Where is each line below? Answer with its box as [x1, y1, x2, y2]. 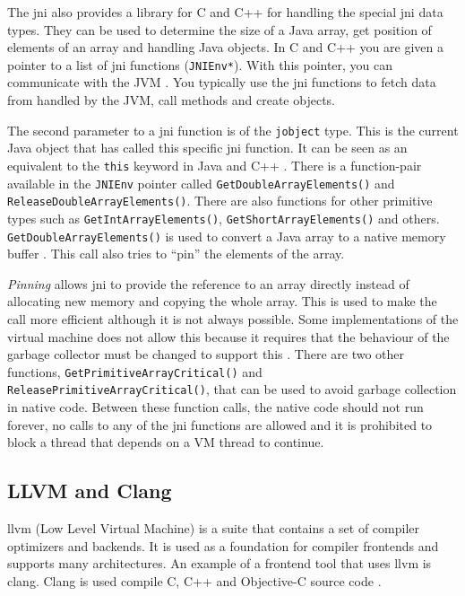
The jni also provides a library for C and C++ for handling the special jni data [7, 3, 443, 21]
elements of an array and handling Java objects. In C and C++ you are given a [7, 38, 443, 57]
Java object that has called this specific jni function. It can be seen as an [7, 138, 408, 157]
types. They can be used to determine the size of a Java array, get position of [7, 20, 432, 39]
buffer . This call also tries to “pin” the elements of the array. [7, 244, 345, 263]
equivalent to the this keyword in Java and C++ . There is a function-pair [7, 155, 422, 174]
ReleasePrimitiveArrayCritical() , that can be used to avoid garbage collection [7, 380, 457, 399]
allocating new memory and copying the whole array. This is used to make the [7, 292, 437, 311]
